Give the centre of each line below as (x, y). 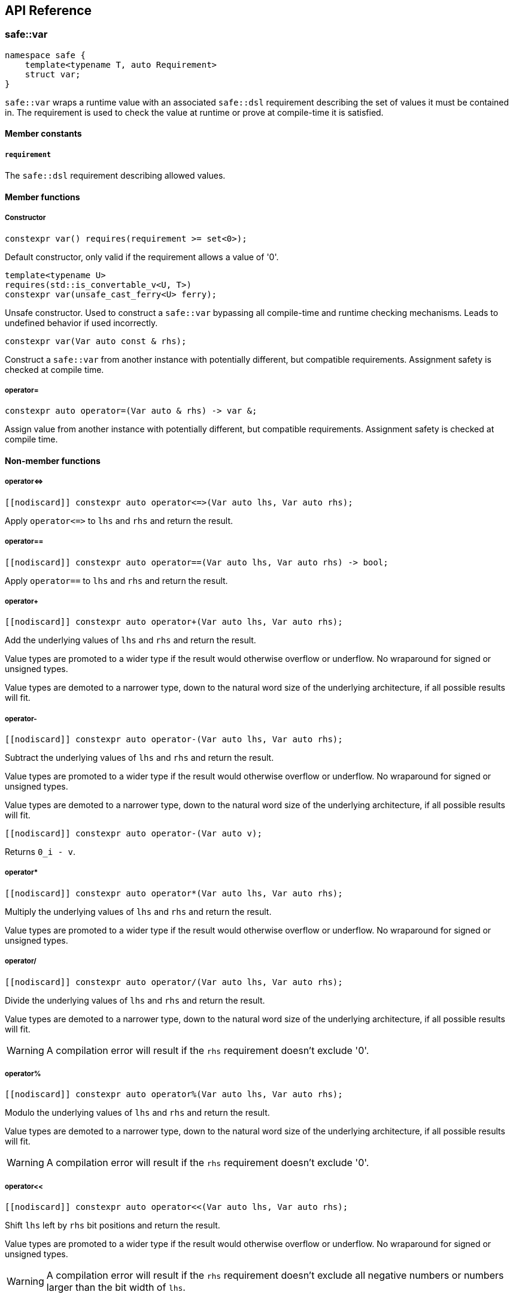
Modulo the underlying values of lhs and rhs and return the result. (137, 1113)
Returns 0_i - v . (40, 852)
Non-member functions (53, 460)
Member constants (43, 134)
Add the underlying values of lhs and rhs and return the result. (130, 640)
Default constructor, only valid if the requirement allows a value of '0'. (142, 257)
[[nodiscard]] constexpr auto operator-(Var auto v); (133, 834)
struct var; (53, 74)
